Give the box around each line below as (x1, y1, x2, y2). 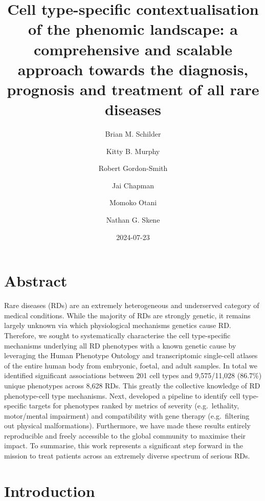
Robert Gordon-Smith (98, 163, 168, 173)
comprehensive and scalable (34, 38, 232, 59)
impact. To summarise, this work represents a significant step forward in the (4, 440, 244, 451)
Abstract (4, 270, 68, 291)
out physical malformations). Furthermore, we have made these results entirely (4, 420, 251, 431)
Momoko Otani (109, 197, 157, 208)
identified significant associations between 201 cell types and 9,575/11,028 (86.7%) (4, 370, 262, 381)
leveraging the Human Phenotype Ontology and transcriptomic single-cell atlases (4, 350, 258, 361)
